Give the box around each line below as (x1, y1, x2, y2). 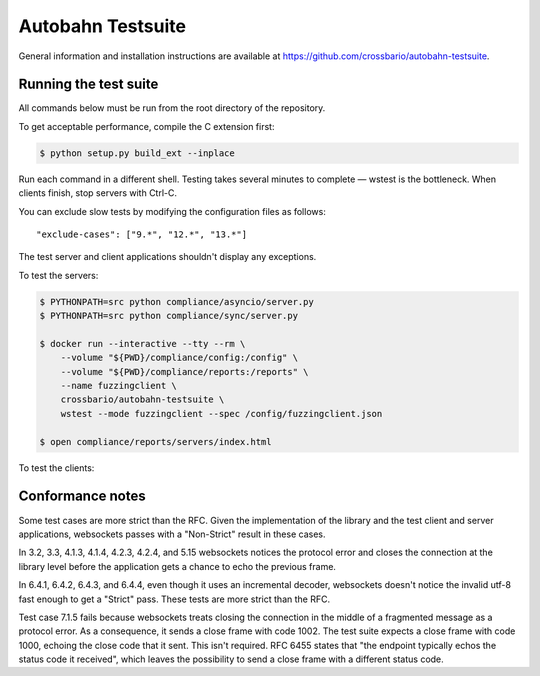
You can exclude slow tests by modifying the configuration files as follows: (18, 205, 327, 217)
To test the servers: (18, 269, 99, 281)
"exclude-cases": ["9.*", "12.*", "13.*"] (36, 228, 248, 240)
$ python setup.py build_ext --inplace (39, 147, 235, 159)
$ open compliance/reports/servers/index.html (39, 436, 272, 447)
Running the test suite (18, 76, 159, 93)
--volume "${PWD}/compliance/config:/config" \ (60, 352, 299, 364)
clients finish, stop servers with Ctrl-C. (18, 187, 178, 199)
